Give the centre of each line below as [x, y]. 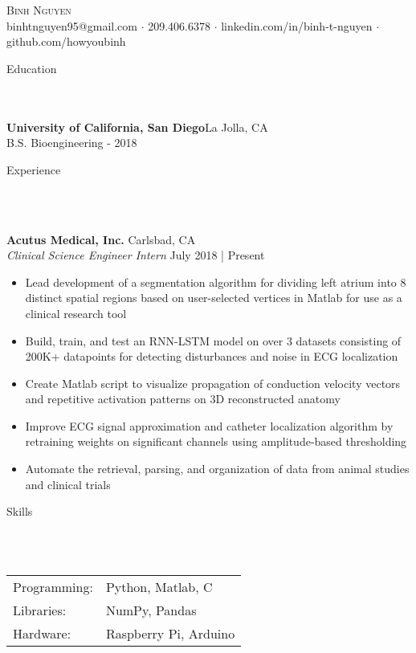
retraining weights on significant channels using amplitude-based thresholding [216, 441]
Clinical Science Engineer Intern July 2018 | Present [136, 255]
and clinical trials [68, 484]
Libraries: [40, 610]
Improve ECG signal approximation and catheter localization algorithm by [209, 425]
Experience [34, 169]
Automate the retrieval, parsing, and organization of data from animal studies [217, 469]
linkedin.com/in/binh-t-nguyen [297, 25]
